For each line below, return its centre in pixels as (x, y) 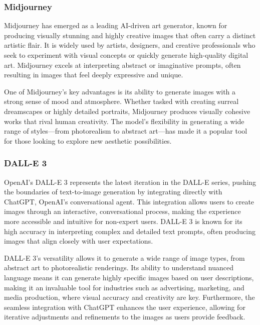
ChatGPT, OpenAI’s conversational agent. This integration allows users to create (129, 201)
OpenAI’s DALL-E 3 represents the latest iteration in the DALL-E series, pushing (130, 182)
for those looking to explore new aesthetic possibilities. (88, 140)
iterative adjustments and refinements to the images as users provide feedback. (125, 317)
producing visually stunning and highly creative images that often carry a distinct (130, 35)
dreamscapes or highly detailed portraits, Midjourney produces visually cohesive (127, 111)
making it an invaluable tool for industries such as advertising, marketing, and (124, 287)
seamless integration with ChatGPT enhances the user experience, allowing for (125, 307)
